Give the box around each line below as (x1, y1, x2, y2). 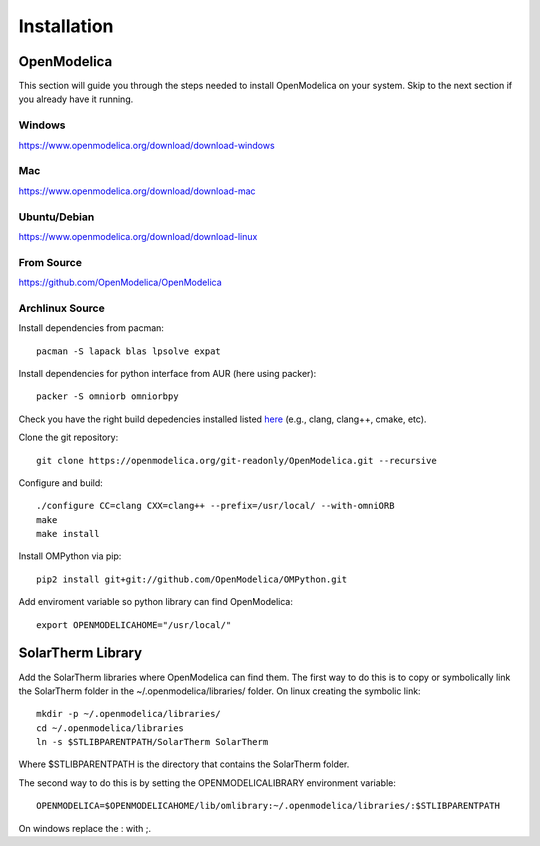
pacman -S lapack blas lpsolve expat (36, 345, 222, 357)
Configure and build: (18, 476, 104, 489)
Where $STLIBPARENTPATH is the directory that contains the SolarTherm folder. (18, 758, 350, 770)
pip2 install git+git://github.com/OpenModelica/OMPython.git (36, 573, 348, 585)
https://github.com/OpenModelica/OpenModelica (18, 276, 222, 289)
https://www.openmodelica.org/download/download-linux (18, 230, 258, 242)
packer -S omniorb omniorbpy (36, 391, 179, 402)
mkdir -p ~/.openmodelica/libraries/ (36, 708, 222, 720)
